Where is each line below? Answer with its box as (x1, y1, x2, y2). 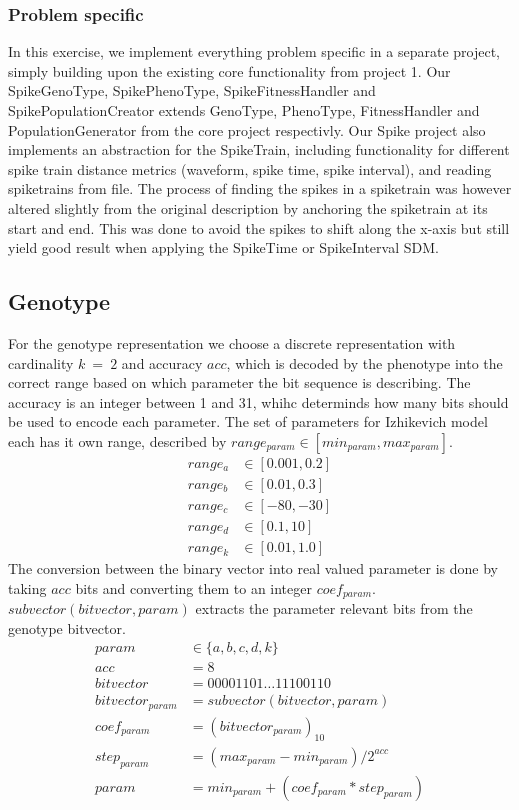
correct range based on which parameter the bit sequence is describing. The (8, 372, 471, 393)
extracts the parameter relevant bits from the (195, 598, 473, 619)
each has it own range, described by (8, 430, 227, 451)
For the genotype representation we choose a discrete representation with (8, 332, 456, 353)
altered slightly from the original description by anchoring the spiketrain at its (8, 197, 488, 218)
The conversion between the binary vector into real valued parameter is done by (8, 558, 498, 579)
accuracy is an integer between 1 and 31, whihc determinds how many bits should (8, 391, 509, 412)
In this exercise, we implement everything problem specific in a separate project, (8, 41, 501, 62)
